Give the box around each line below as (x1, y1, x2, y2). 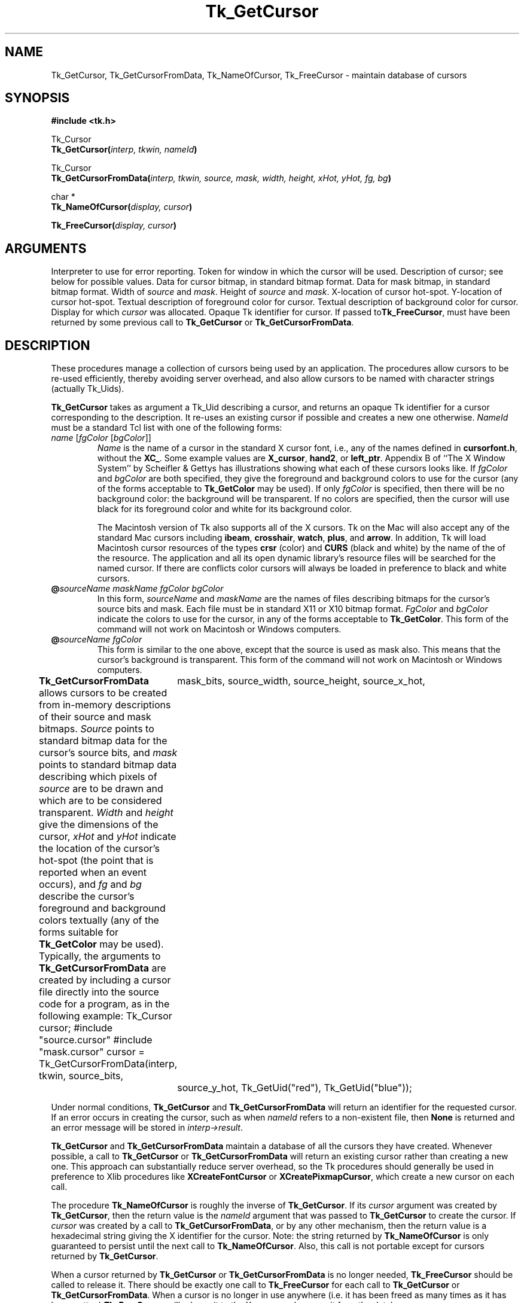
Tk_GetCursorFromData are (39, 962, 166, 975)
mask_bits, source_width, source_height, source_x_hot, (177, 675, 425, 687)
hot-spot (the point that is (39, 854, 154, 867)
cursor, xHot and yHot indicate (39, 830, 176, 843)
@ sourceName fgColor (51, 634, 142, 645)
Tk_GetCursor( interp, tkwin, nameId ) (51, 144, 197, 155)
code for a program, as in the (39, 998, 170, 1010)
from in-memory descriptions (39, 699, 171, 711)
